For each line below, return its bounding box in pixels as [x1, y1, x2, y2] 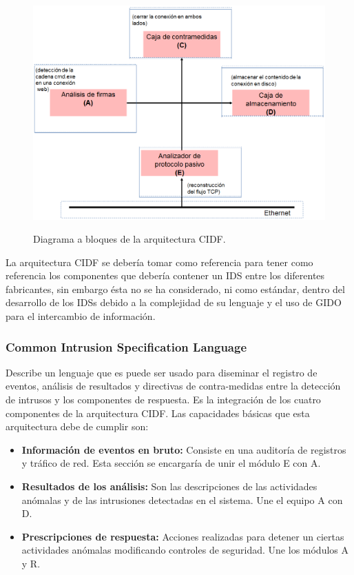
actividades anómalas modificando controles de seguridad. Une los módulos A [21, 543, 349, 557]
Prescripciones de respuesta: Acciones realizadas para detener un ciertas [21, 529, 344, 543]
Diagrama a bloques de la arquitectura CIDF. [33, 232, 226, 246]
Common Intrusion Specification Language [6, 338, 247, 355]
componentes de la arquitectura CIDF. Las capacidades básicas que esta [6, 405, 310, 420]
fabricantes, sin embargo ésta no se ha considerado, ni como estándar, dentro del [6, 281, 345, 296]
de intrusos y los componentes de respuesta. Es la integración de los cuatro [6, 392, 321, 407]
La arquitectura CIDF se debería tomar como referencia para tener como [6, 254, 313, 269]
